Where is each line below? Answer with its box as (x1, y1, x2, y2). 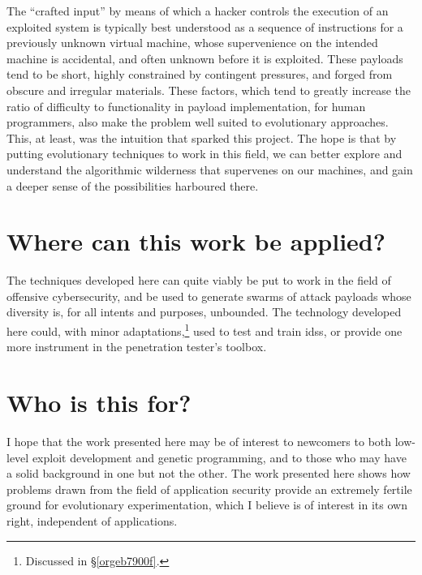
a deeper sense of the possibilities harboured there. (6, 177, 259, 194)
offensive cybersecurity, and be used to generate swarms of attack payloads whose (6, 287, 411, 304)
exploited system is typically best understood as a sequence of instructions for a (6, 18, 403, 35)
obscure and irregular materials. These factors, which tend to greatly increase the (6, 81, 411, 98)
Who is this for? (6, 386, 192, 419)
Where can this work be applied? (6, 225, 385, 258)
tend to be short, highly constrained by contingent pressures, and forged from (6, 66, 393, 83)
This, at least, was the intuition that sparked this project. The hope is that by (6, 129, 397, 146)
